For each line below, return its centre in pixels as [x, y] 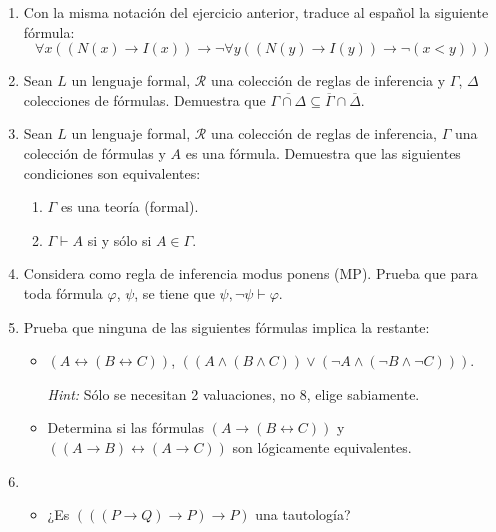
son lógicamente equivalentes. [322, 446]
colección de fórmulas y [94, 152]
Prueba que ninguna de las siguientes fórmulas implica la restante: [226, 326]
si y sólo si [119, 239]
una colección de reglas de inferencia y [328, 80]
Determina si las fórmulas [126, 427]
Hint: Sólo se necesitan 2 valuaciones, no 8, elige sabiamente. [233, 393]
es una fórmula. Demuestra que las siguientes [323, 152]
